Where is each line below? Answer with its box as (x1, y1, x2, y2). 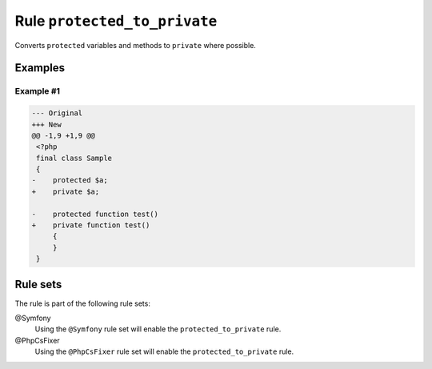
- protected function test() (31, 209, 159, 219)
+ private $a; (31, 187, 100, 196)
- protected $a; (31, 176, 108, 185)
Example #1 (14, 86, 60, 97)
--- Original (31, 109, 83, 118)
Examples (14, 61, 66, 75)
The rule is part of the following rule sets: (14, 299, 151, 308)
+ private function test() (31, 221, 150, 230)
